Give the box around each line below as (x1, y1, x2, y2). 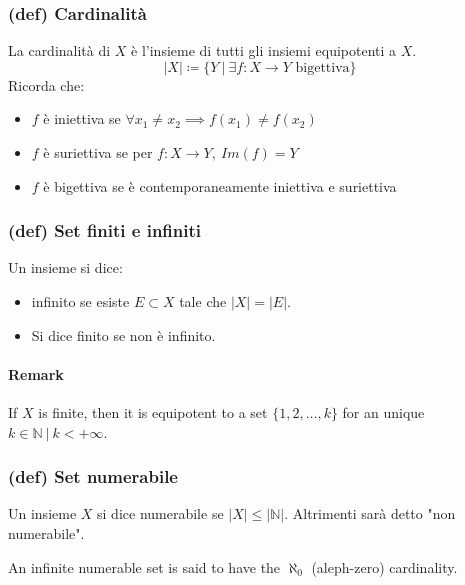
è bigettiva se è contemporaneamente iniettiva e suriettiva (43, 175, 397, 196)
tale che (179, 291, 227, 311)
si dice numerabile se (97, 503, 224, 524)
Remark (8, 363, 64, 384)
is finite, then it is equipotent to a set (38, 401, 268, 422)
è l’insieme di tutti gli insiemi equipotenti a (131, 40, 397, 61)
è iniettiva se (43, 108, 121, 129)
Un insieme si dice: (8, 257, 123, 278)
